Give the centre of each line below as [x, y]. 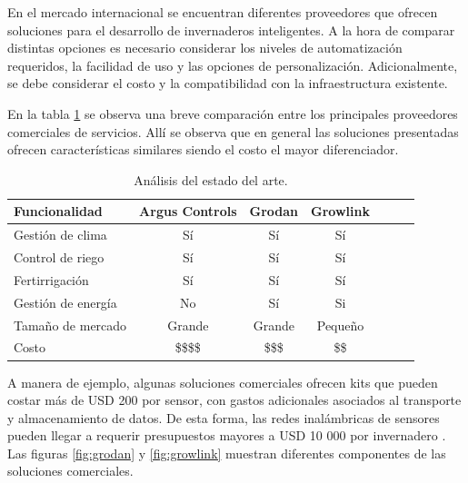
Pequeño [340, 325]
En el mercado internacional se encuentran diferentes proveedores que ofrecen [223, 12]
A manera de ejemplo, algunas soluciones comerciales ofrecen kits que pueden [223, 382]
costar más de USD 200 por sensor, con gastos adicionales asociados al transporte [234, 400]
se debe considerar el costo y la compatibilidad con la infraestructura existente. [228, 83]
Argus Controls [188, 211]
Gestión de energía [65, 302]
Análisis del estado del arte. [211, 179]
